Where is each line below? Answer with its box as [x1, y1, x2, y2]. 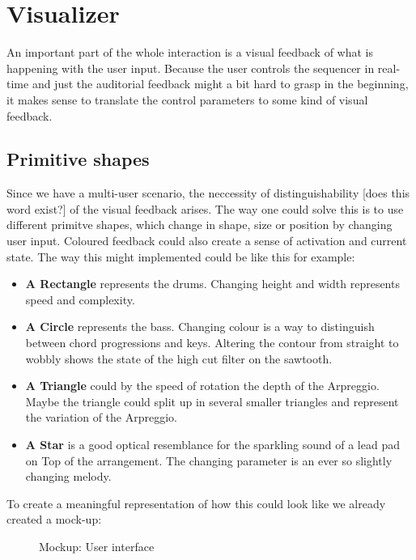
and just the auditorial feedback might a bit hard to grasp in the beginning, [32, 75, 409, 92]
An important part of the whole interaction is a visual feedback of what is [6, 44, 374, 61]
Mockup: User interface [39, 537, 155, 554]
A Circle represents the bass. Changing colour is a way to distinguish [25, 318, 375, 335]
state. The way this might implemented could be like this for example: [6, 248, 355, 265]
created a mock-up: [6, 511, 102, 528]
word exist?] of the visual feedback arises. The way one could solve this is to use [6, 200, 404, 217]
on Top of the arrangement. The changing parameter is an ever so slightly [25, 452, 393, 469]
